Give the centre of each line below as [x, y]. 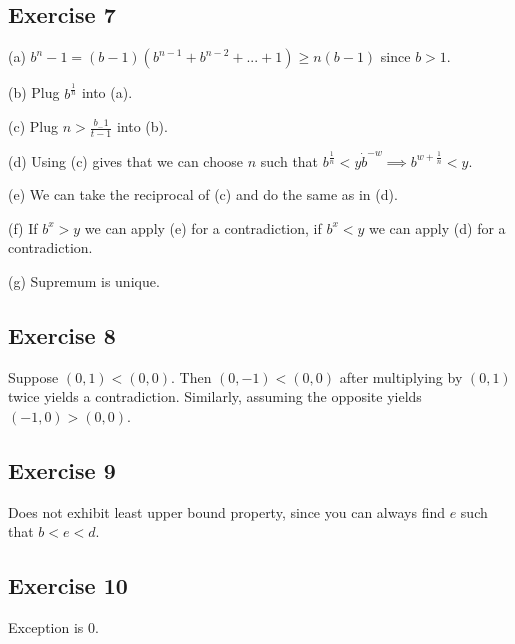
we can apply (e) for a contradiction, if [203, 227]
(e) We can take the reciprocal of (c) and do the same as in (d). [203, 194]
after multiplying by [401, 376]
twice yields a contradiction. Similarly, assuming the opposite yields [215, 396]
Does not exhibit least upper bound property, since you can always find [226, 511]
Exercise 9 [62, 470]
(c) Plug [33, 126]
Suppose [33, 376]
